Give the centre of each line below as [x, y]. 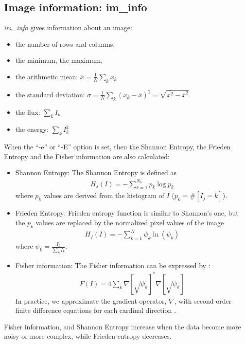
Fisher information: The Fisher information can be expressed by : [113, 265]
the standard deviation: [50, 94]
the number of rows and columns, [65, 44]
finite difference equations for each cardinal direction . [96, 310]
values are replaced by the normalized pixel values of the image [130, 222]
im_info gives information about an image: [68, 27]
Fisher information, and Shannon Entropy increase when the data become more [122, 326]
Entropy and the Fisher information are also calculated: [87, 156]
